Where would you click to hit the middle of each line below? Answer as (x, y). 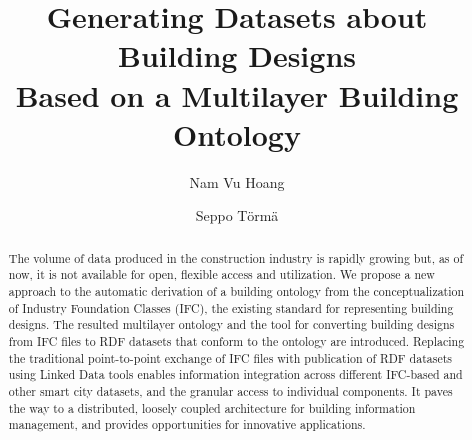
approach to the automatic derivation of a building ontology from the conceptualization (236, 290)
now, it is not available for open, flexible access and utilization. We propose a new (221, 274)
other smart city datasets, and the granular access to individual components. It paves (230, 390)
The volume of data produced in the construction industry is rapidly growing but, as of (236, 257)
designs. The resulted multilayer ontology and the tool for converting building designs (231, 324)
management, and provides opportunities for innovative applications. (187, 424)
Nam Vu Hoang (237, 181)
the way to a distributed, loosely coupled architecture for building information (212, 407)
